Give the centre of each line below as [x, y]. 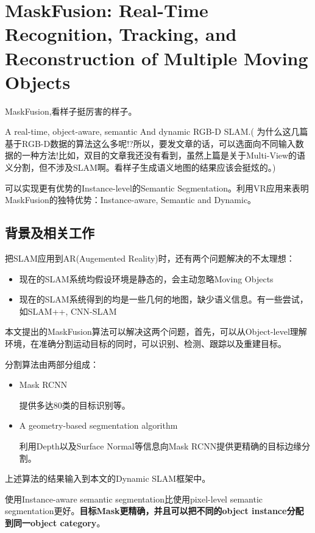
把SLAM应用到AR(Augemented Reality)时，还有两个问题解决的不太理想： [150, 258]
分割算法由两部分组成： [52, 364]
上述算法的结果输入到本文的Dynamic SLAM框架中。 [108, 478]
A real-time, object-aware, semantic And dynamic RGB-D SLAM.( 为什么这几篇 [157, 131]
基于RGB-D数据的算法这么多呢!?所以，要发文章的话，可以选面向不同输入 [150, 143]
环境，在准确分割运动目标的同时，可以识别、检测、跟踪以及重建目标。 [146, 344]
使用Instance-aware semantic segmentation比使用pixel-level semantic [134, 499]
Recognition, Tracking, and [121, 34]
